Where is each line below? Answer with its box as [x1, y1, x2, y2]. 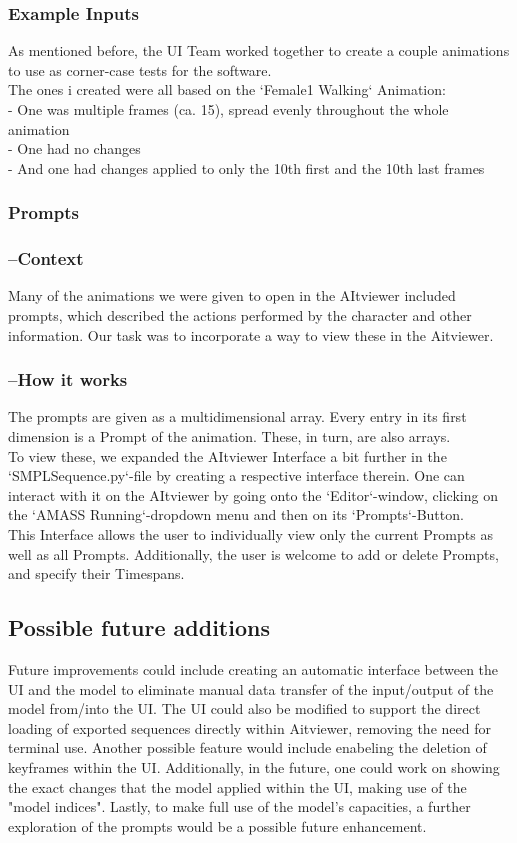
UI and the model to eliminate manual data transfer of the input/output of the [8, 678, 494, 699]
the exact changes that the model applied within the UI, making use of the [8, 776, 467, 797]
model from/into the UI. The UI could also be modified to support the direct [8, 698, 481, 719]
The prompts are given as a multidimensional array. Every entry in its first [8, 406, 467, 427]
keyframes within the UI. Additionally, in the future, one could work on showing [8, 756, 500, 777]
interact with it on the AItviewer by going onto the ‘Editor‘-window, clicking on [8, 484, 498, 505]
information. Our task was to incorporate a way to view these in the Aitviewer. [8, 324, 494, 345]
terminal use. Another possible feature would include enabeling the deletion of [8, 737, 487, 758]
